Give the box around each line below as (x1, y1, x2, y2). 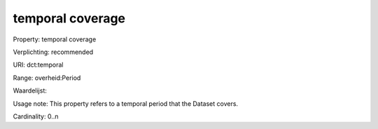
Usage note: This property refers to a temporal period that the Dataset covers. (13, 99, 238, 108)
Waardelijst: (13, 86, 47, 95)
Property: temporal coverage (13, 35, 97, 43)
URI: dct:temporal (13, 60, 64, 69)
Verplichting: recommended (13, 48, 94, 56)
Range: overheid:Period (13, 74, 81, 82)
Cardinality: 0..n (13, 112, 59, 121)
